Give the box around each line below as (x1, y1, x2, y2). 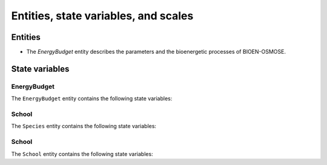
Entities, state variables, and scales (11, 9, 194, 22)
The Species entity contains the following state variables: (11, 123, 157, 130)
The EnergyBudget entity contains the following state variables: (11, 95, 173, 102)
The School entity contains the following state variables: (11, 150, 154, 157)
